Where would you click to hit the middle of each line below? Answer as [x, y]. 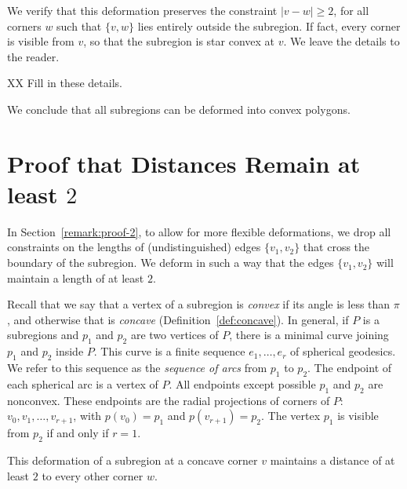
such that [79, 26]
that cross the [336, 247]
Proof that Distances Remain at [184, 163]
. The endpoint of [350, 368]
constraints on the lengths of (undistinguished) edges [134, 247]
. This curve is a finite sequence [169, 351]
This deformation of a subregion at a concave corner [133, 460]
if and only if [78, 433]
